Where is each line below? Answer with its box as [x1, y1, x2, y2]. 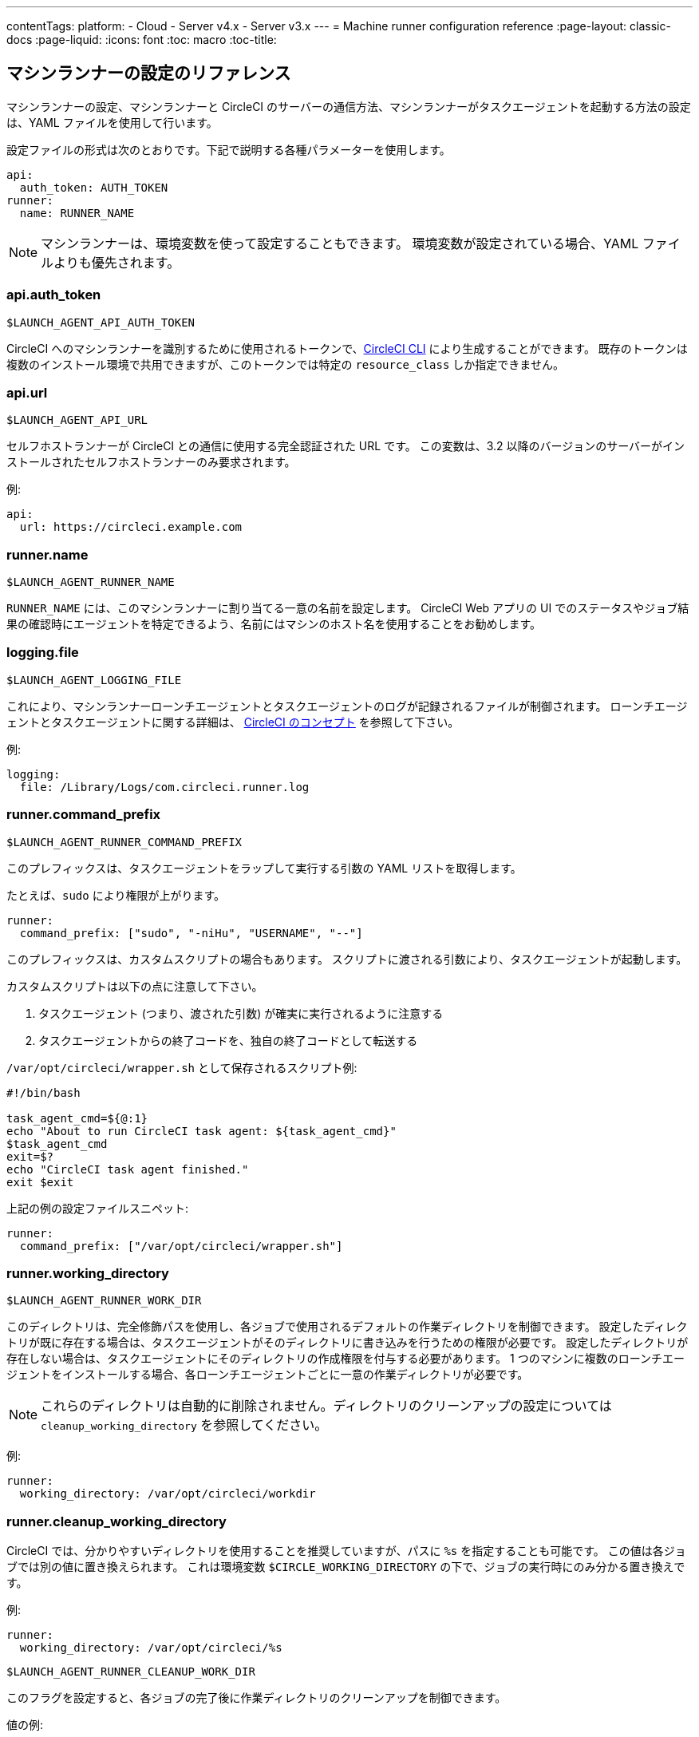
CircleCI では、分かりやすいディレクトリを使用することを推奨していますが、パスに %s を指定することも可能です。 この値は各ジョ [6, 1544, 686, 1558]
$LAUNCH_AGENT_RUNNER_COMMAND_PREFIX [6, 835, 243, 849]
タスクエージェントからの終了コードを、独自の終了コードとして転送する [38, 1033, 418, 1047]
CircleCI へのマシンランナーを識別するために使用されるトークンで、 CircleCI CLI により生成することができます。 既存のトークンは [6, 341, 688, 355]
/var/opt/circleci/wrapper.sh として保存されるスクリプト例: [6, 1060, 357, 1074]
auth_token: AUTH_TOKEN [19, 180, 168, 194]
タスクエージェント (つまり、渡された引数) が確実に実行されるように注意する [38, 1006, 444, 1020]
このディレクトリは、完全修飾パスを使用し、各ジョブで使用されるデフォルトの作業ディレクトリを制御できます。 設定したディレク [6, 1320, 688, 1334]
